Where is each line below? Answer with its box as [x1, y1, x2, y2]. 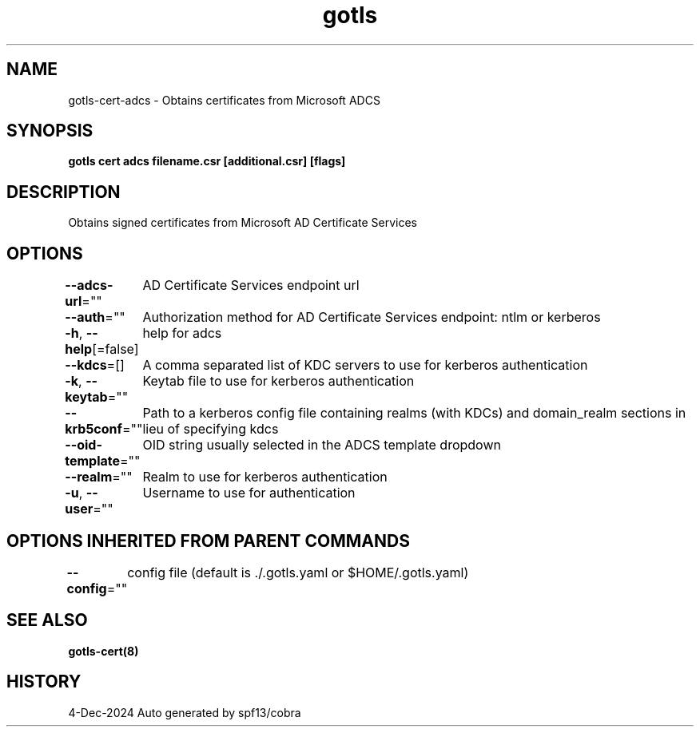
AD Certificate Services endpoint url [142, 277, 360, 294]
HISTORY [6, 672, 82, 692]
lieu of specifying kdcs [142, 421, 279, 438]
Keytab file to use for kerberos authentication [142, 373, 415, 390]
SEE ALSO [6, 610, 88, 631]
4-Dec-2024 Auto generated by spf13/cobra [68, 705, 301, 719]
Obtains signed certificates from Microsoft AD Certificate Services [68, 216, 417, 230]
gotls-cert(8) [68, 644, 139, 658]
